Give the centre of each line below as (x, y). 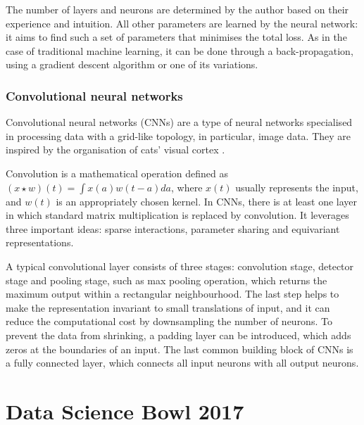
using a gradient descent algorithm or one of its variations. (132, 64)
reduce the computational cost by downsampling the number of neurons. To (169, 321)
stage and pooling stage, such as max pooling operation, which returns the (167, 280)
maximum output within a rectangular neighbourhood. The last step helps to (172, 294)
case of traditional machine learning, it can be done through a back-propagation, (180, 50)
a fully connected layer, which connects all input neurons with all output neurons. (182, 363)
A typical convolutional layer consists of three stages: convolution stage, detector (180, 266)
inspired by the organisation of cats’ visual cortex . (115, 150)
